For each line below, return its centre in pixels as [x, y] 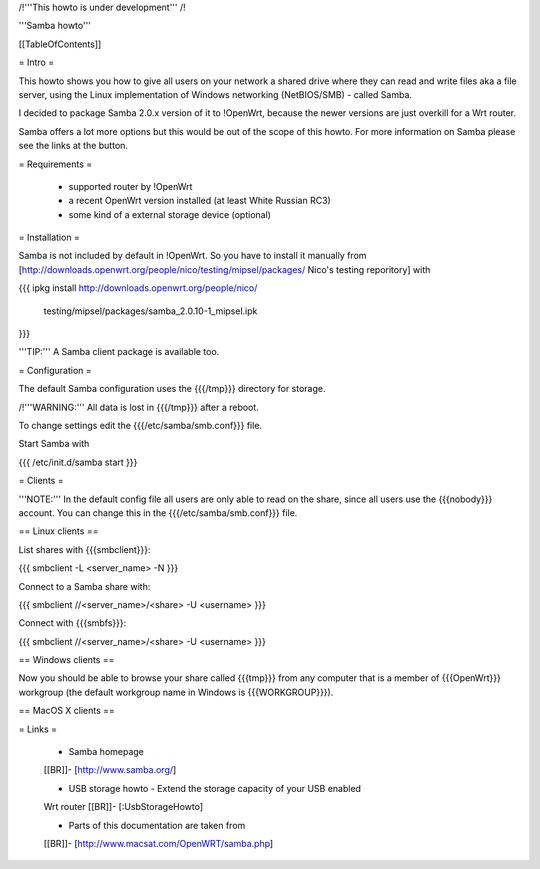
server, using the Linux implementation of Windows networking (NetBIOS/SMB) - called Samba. [215, 94]
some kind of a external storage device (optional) [170, 214]
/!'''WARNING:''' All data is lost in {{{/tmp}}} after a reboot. [138, 407]
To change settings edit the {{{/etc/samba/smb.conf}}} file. [140, 425]
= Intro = [36, 62]
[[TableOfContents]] [60, 44]
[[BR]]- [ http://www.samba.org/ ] [110, 770]
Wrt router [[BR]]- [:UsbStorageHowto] [123, 807]
